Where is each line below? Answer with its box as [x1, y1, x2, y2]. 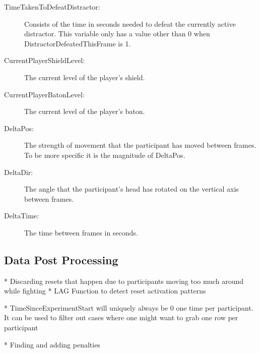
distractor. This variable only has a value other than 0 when [24, 28, 210, 39]
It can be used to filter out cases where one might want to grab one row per [4, 312, 238, 323]
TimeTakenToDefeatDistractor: [4, 2, 100, 12]
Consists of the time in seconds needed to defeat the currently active [24, 18, 236, 29]
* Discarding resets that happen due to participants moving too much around [4, 275, 244, 286]
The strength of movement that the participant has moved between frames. [24, 140, 256, 150]
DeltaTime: [4, 210, 39, 221]
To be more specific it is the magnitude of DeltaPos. [24, 149, 185, 160]
